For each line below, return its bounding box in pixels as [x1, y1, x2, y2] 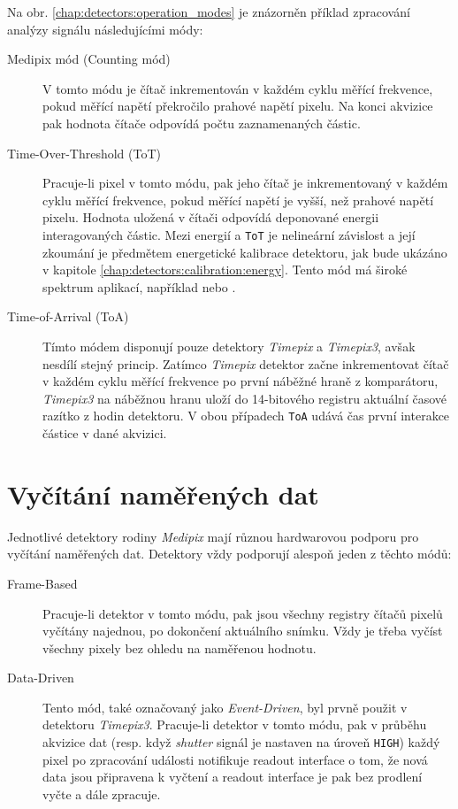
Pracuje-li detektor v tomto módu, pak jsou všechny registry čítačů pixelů [42, 604, 443, 622]
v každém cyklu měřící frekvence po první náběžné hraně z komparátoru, [42, 372, 439, 390]
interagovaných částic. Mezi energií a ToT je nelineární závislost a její [42, 225, 416, 243]
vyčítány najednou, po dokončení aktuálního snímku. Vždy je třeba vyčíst [42, 621, 443, 640]
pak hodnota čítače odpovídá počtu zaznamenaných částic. [42, 113, 361, 132]
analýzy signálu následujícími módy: [7, 19, 203, 38]
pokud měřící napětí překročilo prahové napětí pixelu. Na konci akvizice [42, 96, 433, 115]
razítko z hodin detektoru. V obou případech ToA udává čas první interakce [42, 406, 450, 425]
